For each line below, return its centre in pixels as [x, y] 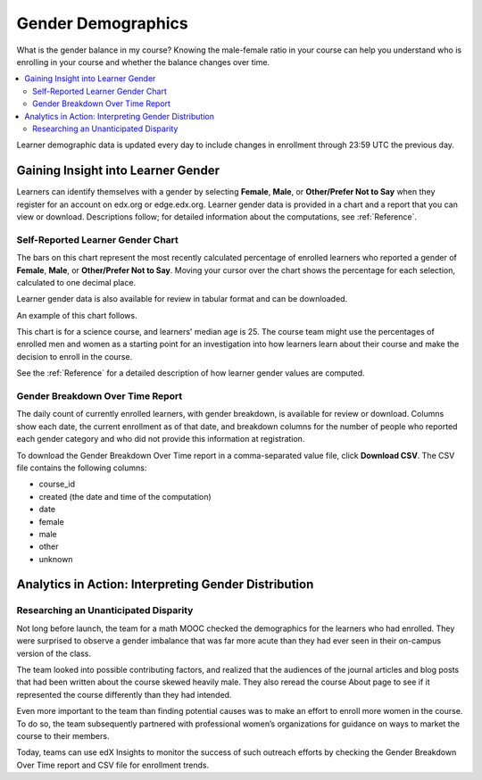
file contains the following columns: [82, 468]
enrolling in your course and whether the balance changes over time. [143, 62]
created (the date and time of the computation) [125, 496]
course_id [57, 484]
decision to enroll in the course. [75, 356]
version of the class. [54, 653]
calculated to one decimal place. [76, 282]
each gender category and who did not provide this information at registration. [161, 439]
